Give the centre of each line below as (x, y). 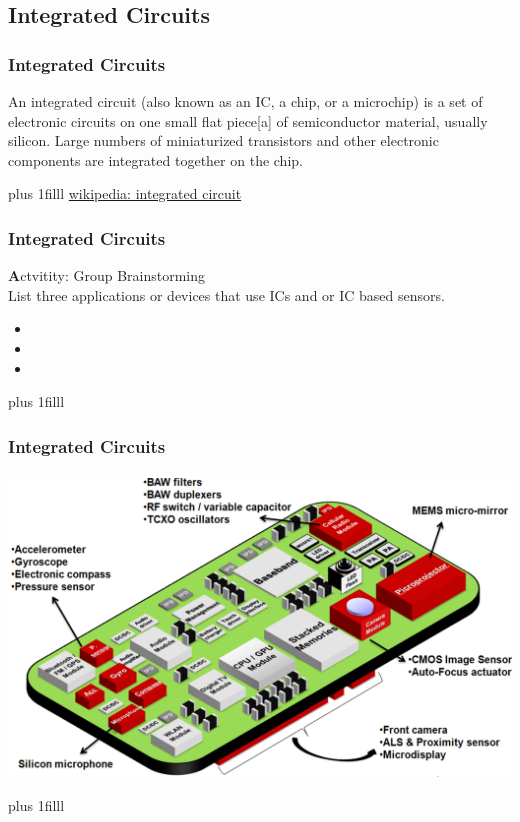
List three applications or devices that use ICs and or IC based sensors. (226, 294)
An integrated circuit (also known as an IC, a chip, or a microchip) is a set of (245, 101)
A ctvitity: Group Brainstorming (107, 275)
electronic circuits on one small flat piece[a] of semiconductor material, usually (248, 120)
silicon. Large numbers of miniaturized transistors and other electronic (223, 140)
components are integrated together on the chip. (155, 159)
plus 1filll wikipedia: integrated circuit (125, 193)
